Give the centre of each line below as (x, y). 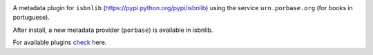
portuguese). (31, 18)
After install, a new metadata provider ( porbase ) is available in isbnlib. (113, 30)
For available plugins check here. (60, 42)
